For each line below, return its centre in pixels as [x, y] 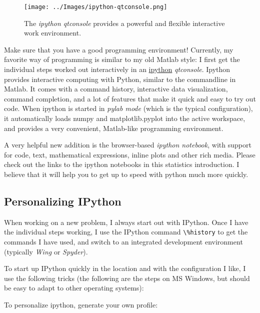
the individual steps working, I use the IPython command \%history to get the [126, 232]
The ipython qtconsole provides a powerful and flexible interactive [124, 23]
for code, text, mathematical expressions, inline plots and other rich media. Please [130, 154]
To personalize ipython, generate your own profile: [81, 304]
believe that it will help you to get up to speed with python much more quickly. [126, 174]
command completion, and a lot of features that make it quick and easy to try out [130, 98]
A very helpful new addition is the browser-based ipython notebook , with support [128, 145]
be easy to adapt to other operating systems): [74, 288]
